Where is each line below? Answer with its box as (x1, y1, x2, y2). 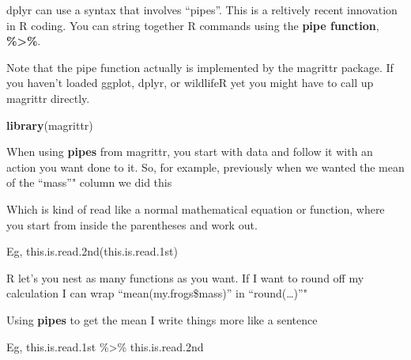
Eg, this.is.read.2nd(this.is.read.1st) (6, 243, 178, 260)
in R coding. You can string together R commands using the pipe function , (6, 17, 379, 33)
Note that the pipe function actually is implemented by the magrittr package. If (6, 59, 394, 75)
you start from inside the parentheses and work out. (6, 216, 258, 233)
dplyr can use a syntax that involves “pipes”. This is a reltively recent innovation (6, 2, 398, 17)
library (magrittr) (6, 116, 93, 133)
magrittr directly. (6, 89, 90, 106)
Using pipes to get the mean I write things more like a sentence (6, 311, 318, 328)
